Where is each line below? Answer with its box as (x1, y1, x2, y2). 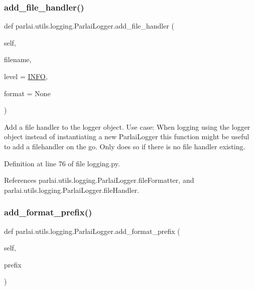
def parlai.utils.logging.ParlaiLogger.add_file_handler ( (4, 21, 175, 31)
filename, (4, 54, 32, 65)
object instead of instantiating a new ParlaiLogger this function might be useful (4, 131, 249, 142)
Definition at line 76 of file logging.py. (4, 158, 120, 168)
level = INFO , (4, 71, 48, 81)
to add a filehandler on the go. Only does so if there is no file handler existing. (4, 141, 245, 151)
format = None (4, 88, 51, 98)
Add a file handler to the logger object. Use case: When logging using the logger (4, 121, 250, 132)
